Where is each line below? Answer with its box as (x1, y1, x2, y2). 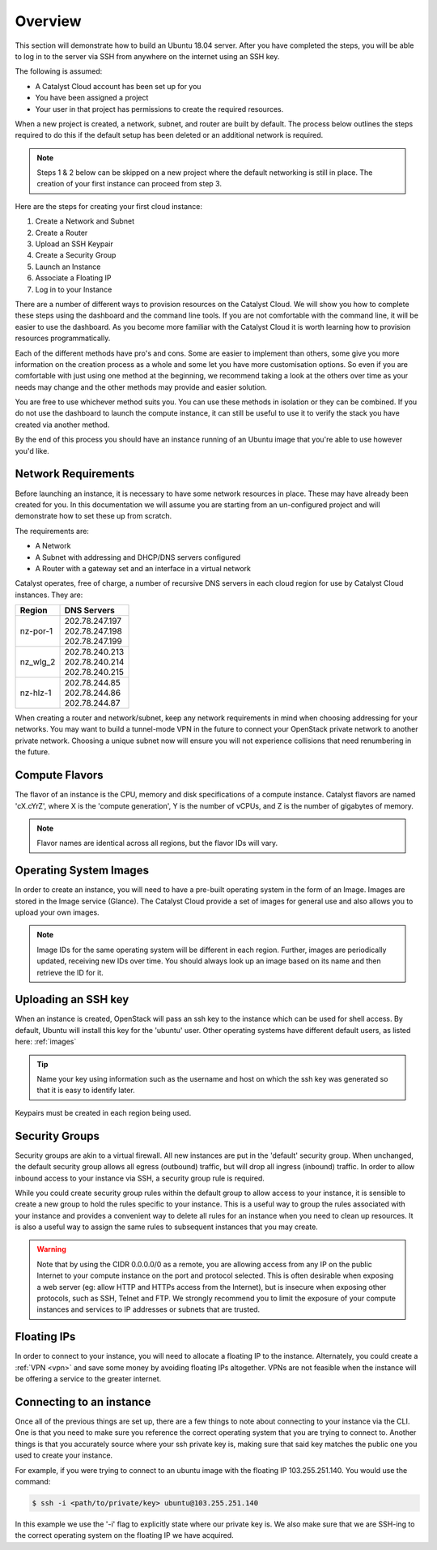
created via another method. (15, 420, 110, 429)
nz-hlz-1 (19, 687, 52, 698)
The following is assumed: (15, 66, 103, 76)
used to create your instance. (15, 1450, 113, 1460)
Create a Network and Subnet (35, 216, 135, 226)
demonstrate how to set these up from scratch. (15, 511, 172, 521)
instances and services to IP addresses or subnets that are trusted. (36, 1304, 261, 1314)
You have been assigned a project (35, 93, 149, 103)
